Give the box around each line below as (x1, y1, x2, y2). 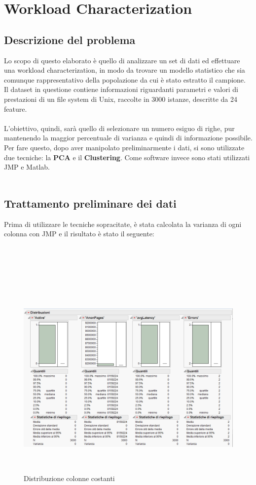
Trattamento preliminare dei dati (4, 195, 177, 211)
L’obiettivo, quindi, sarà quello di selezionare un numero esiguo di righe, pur (4, 123, 235, 133)
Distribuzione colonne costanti (24, 473, 115, 483)
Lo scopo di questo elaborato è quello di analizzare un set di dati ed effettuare (4, 55, 240, 65)
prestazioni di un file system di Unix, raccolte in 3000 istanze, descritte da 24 (4, 93, 237, 104)
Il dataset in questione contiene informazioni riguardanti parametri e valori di (4, 84, 238, 94)
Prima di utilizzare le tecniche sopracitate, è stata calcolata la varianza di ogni (4, 219, 242, 229)
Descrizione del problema (4, 32, 136, 47)
